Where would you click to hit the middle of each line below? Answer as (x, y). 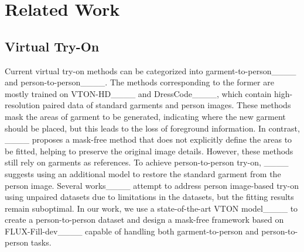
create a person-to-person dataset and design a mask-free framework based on (144, 220)
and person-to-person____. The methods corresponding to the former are (139, 82)
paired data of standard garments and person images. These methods (167, 105)
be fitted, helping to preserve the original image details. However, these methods (149, 151)
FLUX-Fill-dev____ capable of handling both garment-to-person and (132, 231)
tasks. (41, 242)
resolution (23, 105)
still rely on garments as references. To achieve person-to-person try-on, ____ (147, 162)
